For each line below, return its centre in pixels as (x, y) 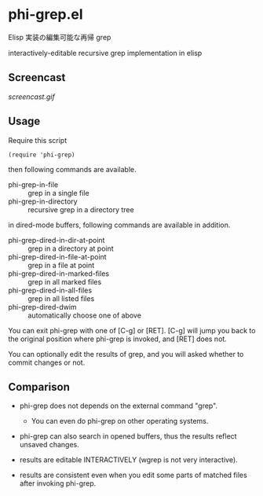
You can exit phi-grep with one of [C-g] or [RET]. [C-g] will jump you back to (132, 330)
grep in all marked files (65, 281)
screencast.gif (31, 97)
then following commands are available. (73, 169)
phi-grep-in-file (33, 184)
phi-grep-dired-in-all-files (50, 290)
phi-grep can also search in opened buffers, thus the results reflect (128, 436)
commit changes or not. (47, 362)
